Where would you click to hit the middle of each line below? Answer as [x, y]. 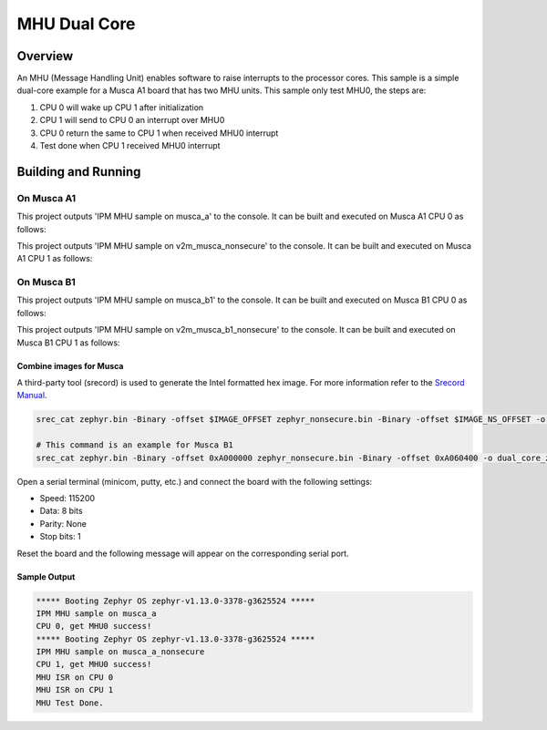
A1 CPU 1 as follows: [55, 259]
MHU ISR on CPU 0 [75, 677]
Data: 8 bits [61, 511]
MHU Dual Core [76, 24]
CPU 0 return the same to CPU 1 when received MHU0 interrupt [159, 133]
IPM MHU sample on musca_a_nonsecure [120, 652]
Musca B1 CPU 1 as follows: [68, 343]
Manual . [32, 396]
